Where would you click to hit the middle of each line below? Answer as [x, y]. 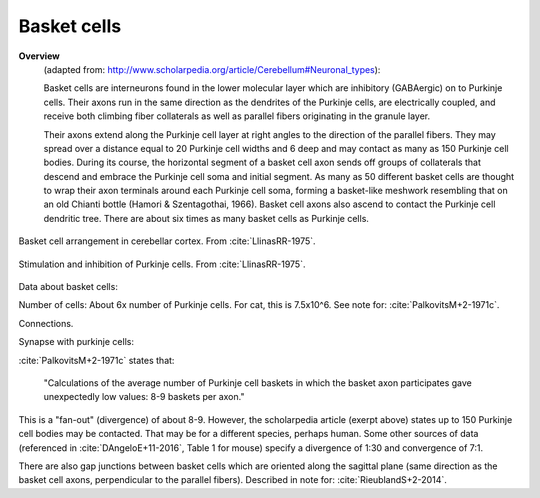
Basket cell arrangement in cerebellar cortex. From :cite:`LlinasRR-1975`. [167, 241]
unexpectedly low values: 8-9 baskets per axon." [144, 397]
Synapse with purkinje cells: [76, 342]
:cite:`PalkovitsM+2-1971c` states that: [96, 360]
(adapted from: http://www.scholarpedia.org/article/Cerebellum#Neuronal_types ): [212, 69]
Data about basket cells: [68, 287]
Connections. [46, 323]
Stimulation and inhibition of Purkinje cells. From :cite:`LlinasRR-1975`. [162, 264]
